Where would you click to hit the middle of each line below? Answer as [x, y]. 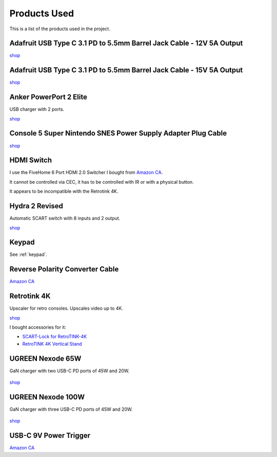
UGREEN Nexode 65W [45, 358]
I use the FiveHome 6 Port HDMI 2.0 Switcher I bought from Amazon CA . [86, 172]
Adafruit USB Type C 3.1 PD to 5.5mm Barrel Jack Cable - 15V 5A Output [126, 70]
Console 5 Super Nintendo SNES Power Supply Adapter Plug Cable [118, 133]
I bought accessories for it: [38, 327]
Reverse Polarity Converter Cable [64, 269]
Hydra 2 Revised [36, 206]
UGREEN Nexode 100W [47, 397]
